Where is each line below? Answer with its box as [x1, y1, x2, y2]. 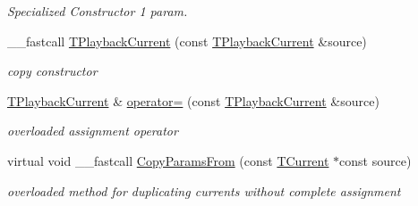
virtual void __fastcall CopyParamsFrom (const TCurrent [7, 151, 329, 169]
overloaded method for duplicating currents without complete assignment [7, 181, 401, 200]
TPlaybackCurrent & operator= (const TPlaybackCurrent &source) [7, 91, 380, 110]
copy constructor [7, 62, 98, 80]
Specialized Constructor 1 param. [7, 2, 188, 20]
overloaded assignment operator [7, 121, 178, 140]
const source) [339, 151, 412, 169]
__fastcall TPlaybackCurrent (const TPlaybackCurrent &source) [7, 31, 367, 50]
